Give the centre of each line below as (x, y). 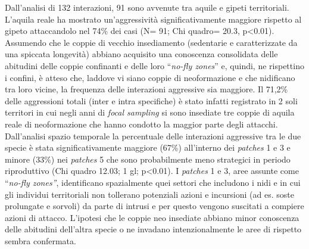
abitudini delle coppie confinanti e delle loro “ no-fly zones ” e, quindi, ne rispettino (154, 65)
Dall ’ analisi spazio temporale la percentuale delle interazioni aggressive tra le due (153, 136)
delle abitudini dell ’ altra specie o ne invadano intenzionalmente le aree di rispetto (153, 229)
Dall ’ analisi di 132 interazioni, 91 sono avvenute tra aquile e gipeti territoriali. (147, 7)
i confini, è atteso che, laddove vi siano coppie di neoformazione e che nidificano (150, 77)
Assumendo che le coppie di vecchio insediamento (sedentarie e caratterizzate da (151, 42)
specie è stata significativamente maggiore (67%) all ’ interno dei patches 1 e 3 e (148, 147)
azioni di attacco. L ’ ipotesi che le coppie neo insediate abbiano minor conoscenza (152, 217)
